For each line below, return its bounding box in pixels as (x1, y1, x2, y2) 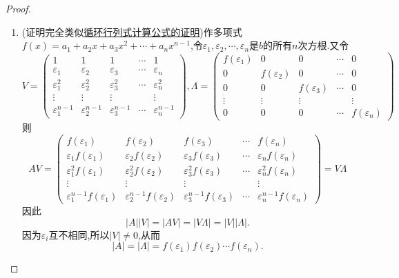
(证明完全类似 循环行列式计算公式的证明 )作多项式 (21, 24, 242, 39)
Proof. (6, 1, 31, 15)
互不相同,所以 (48, 227, 110, 241)
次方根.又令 (298, 38, 349, 52)
